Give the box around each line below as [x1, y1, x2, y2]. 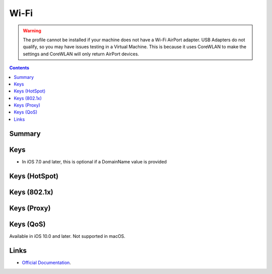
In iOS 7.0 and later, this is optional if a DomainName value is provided [22, 158, 167, 164]
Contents [9, 65, 30, 71]
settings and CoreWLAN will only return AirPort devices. [23, 51, 140, 57]
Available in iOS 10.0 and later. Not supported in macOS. [9, 233, 125, 239]
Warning [23, 28, 41, 34]
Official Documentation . [22, 259, 72, 265]
